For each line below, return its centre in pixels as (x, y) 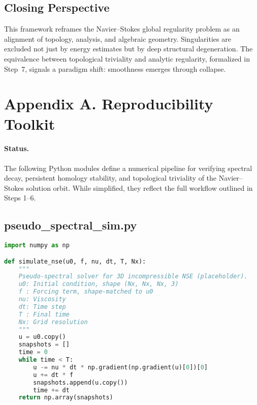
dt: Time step (42, 307)
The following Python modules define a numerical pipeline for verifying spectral (128, 168)
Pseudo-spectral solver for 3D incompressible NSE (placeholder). (133, 277)
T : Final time (44, 314)
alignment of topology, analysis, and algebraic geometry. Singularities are (118, 38)
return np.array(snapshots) (66, 398)
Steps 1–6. (20, 198)
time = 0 (33, 352)
